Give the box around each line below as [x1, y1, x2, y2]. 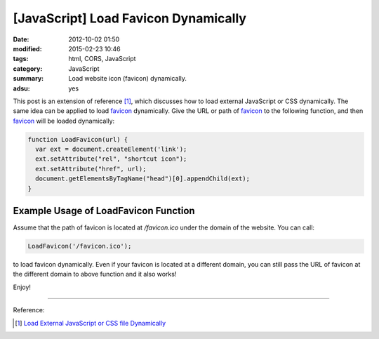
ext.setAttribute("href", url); [35, 165, 147, 173]
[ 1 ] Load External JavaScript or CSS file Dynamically [15, 319, 166, 327]
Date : [13, 35, 29, 44]
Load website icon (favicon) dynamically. [68, 74, 187, 83]
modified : [13, 44, 42, 53]
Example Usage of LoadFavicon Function [13, 205, 196, 217]
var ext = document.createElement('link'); [35, 145, 187, 154]
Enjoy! [13, 283, 32, 291]
